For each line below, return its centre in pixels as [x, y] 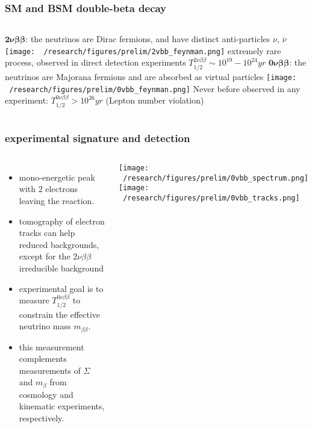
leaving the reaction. [57, 201]
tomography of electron [62, 221]
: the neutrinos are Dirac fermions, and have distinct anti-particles [148, 39]
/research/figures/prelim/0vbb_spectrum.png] [216, 178]
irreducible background [61, 268]
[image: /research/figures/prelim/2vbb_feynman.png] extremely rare [143, 50]
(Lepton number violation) [155, 100]
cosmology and [46, 394]
